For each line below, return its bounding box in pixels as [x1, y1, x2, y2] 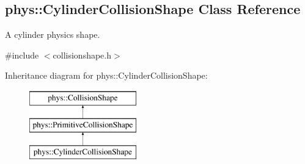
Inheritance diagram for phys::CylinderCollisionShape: [5, 69, 208, 82]
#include [5, 48, 39, 61]
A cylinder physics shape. [5, 28, 100, 41]
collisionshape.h [53, 48, 112, 61]
